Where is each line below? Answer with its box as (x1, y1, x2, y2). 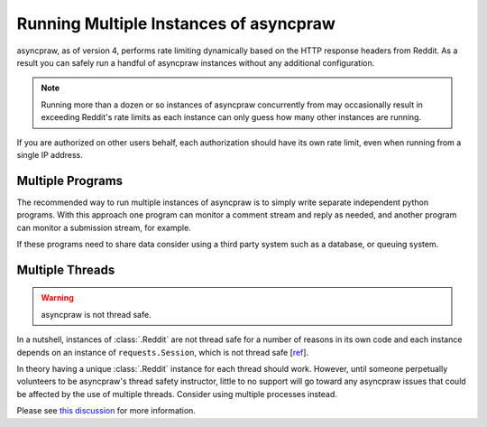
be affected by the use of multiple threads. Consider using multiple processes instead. (16, 388, 338, 399)
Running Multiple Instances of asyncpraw (16, 14, 335, 33)
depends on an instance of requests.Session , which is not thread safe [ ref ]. (16, 347, 309, 357)
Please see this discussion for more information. (16, 405, 196, 416)
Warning (41, 292, 74, 303)
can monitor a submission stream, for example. (16, 222, 191, 233)
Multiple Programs (16, 172, 124, 189)
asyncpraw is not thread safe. (41, 309, 152, 320)
